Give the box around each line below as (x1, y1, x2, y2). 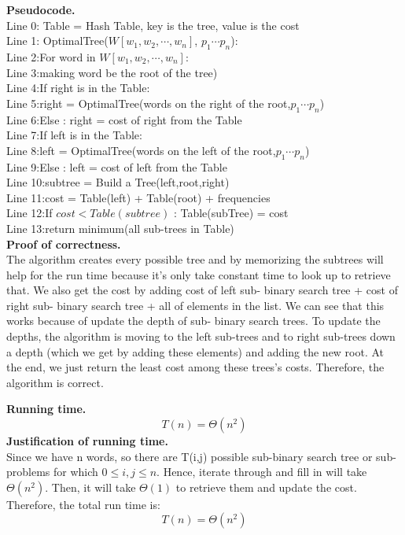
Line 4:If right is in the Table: (6, 79, 150, 96)
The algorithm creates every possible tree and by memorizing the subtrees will (6, 251, 384, 267)
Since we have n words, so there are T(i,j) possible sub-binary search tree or (6, 448, 373, 464)
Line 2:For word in (6, 48, 96, 65)
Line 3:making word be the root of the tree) (6, 64, 218, 80)
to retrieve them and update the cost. (175, 478, 357, 495)
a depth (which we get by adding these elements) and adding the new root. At (6, 343, 385, 360)
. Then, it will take (45, 478, 136, 495)
